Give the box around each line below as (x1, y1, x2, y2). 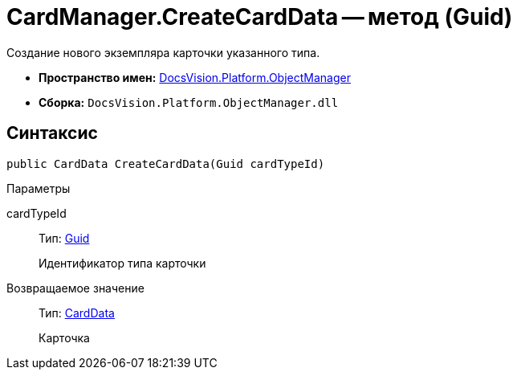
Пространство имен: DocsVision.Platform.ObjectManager (39, 70, 351, 84)
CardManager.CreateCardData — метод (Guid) (6, 3, 513, 31)
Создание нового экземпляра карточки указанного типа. (6, 45, 320, 59)
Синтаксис (6, 123, 98, 144)
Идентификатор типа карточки (39, 255, 206, 270)
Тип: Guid (39, 231, 90, 245)
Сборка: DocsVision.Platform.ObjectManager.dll (39, 95, 339, 109)
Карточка (39, 330, 90, 345)
